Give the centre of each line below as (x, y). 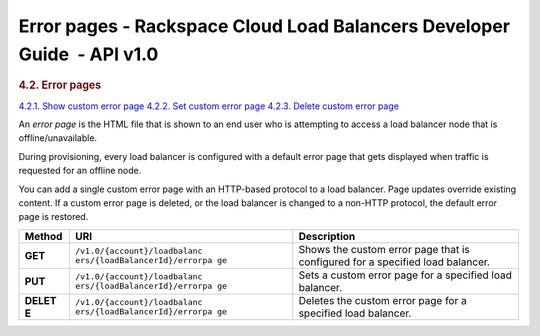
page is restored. (53, 217)
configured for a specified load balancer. (394, 262)
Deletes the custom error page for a (382, 300)
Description (327, 236)
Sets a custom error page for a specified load (405, 275)
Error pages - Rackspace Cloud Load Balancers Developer (264, 26)
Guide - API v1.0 (88, 54)
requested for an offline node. (80, 171)
